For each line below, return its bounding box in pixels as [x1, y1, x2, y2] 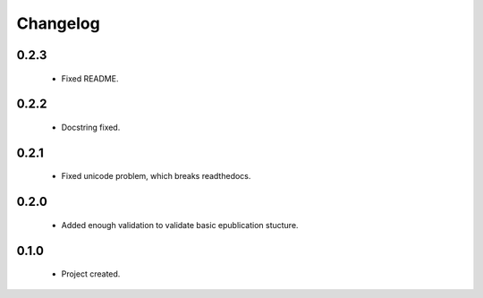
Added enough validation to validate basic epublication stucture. [61, 219, 299, 230]
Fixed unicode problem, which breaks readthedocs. [61, 171, 251, 182]
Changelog [16, 13, 100, 33]
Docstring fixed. [61, 122, 121, 132]
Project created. [61, 268, 121, 279]
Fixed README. [61, 72, 119, 84]
